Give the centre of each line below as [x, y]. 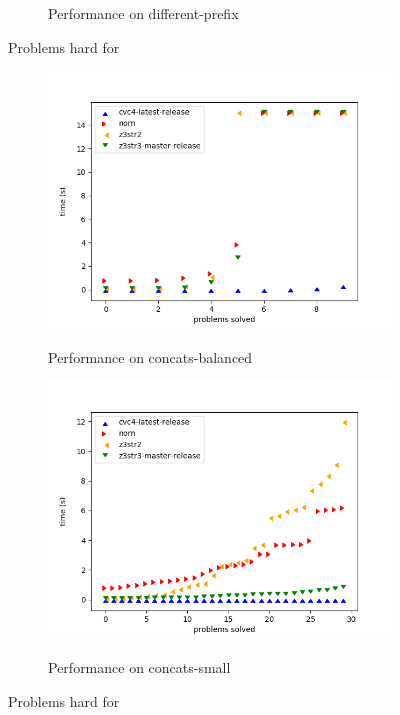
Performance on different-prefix [143, 13]
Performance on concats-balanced [150, 356]
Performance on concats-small [139, 666]
